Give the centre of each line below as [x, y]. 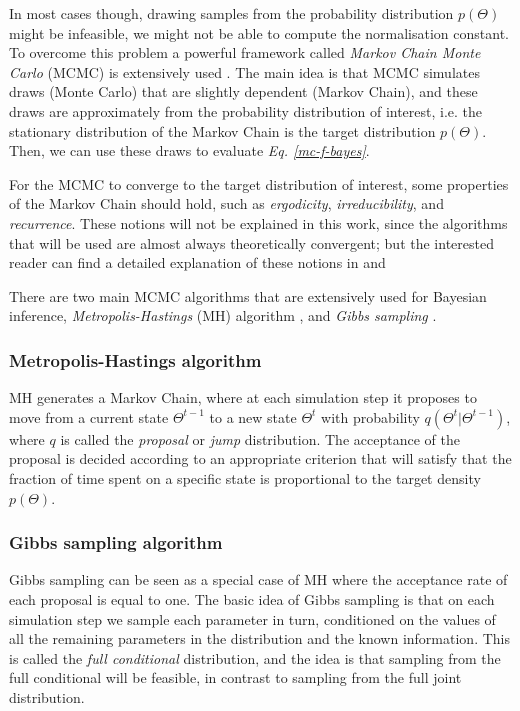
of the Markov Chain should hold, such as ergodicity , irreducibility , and [226, 203]
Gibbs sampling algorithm [116, 542]
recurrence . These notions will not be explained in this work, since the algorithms [258, 222]
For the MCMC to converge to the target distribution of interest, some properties [259, 183]
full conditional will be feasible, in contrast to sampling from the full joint [235, 677]
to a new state [253, 416]
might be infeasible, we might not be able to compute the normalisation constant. [259, 32]
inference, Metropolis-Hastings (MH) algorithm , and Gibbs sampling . [223, 315]
